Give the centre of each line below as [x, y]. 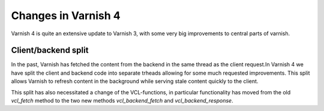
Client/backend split [50, 50]
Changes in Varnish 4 [66, 16]
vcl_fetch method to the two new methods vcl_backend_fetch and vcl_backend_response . [122, 101]
